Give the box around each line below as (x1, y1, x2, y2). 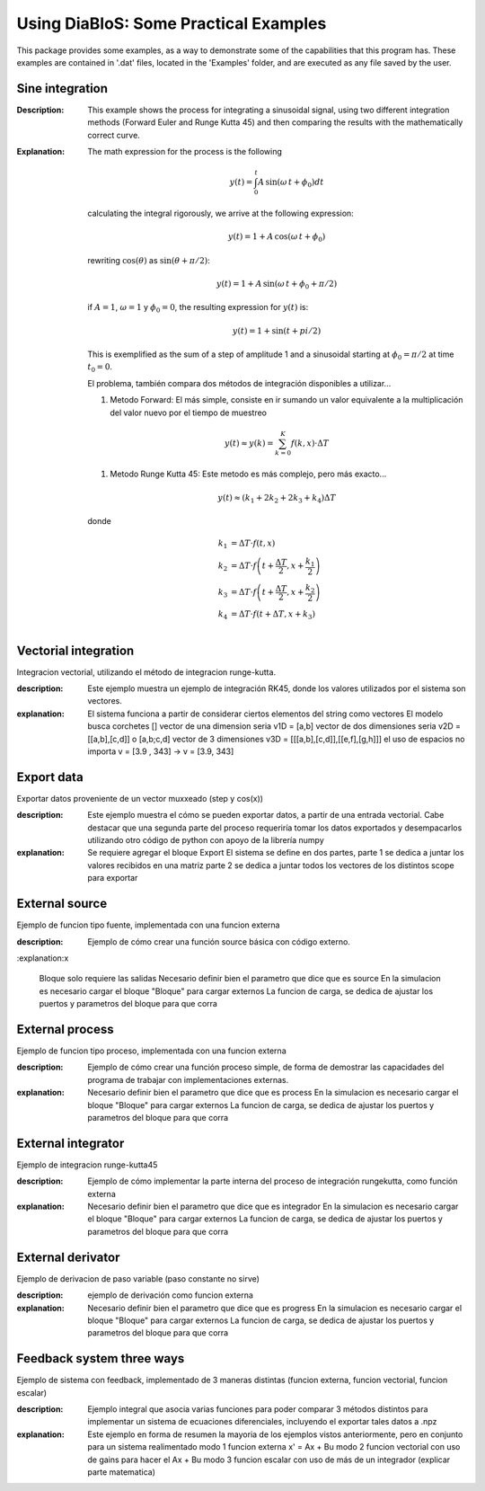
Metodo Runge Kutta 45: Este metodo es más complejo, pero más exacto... (110, 468, 387, 480)
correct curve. (87, 129, 141, 140)
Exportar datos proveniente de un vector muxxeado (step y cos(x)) (16, 793, 264, 803)
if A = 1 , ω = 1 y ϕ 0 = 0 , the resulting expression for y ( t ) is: (87, 302, 309, 315)
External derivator (16, 1249, 120, 1265)
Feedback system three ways (16, 1351, 185, 1366)
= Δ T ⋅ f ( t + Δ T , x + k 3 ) (230, 608, 316, 621)
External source (16, 896, 108, 911)
